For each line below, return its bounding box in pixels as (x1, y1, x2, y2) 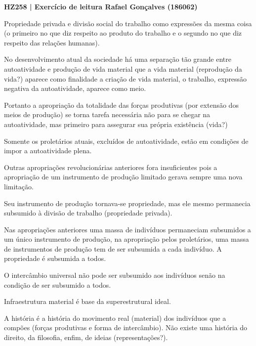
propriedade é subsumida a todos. (4, 253, 106, 263)
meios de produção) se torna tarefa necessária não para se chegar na (4, 109, 211, 120)
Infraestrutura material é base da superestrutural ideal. (4, 296, 171, 306)
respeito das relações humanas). (4, 37, 100, 47)
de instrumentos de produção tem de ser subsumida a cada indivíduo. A (4, 243, 222, 254)
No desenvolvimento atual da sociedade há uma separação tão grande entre (4, 54, 231, 64)
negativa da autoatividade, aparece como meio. (4, 83, 146, 93)
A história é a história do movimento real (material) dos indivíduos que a (4, 312, 226, 323)
